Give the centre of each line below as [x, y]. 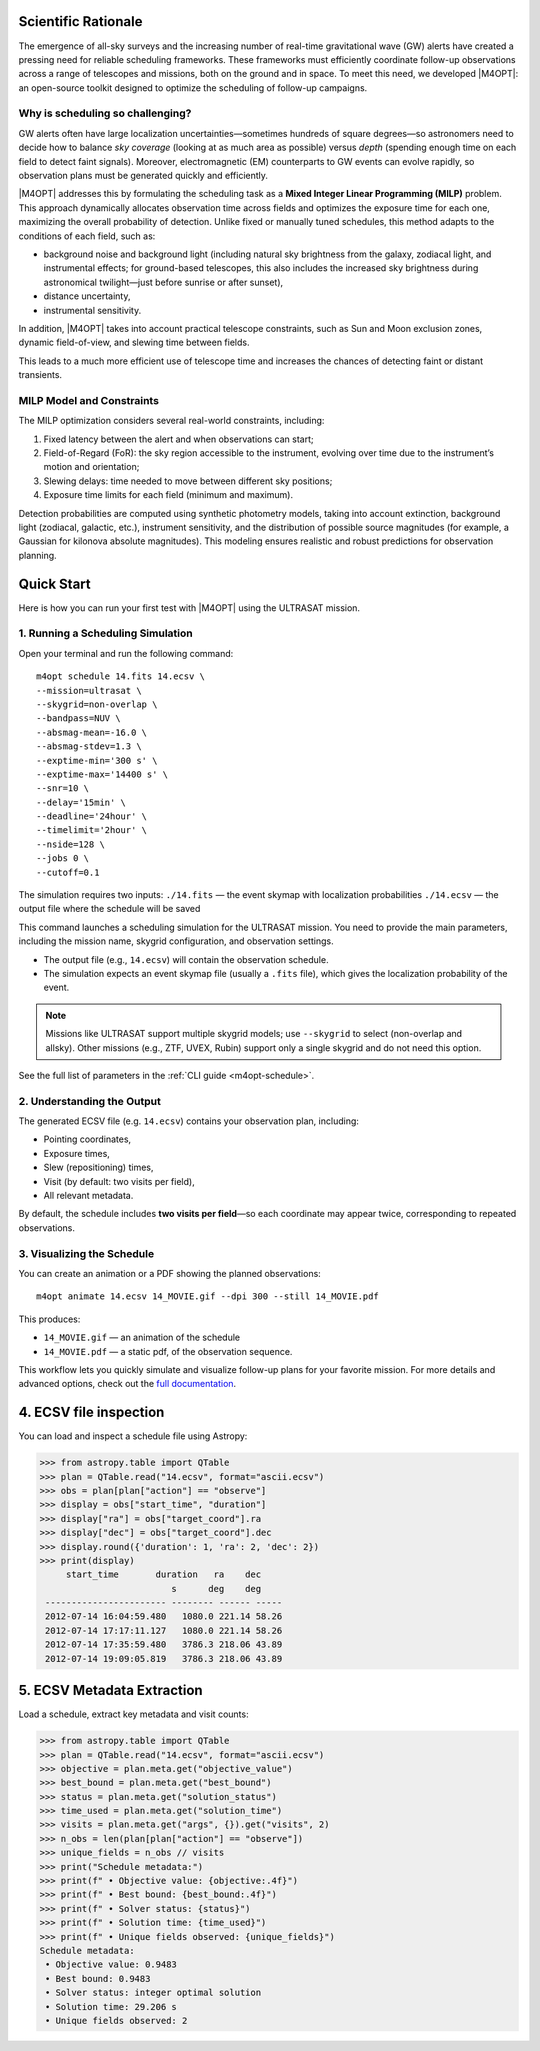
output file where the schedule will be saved [109, 909]
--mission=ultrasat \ [89, 690]
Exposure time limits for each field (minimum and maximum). [168, 495]
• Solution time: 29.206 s [111, 2006]
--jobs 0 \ [63, 858]
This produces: [49, 1319]
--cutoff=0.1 [68, 872]
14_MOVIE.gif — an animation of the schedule [142, 1337]
